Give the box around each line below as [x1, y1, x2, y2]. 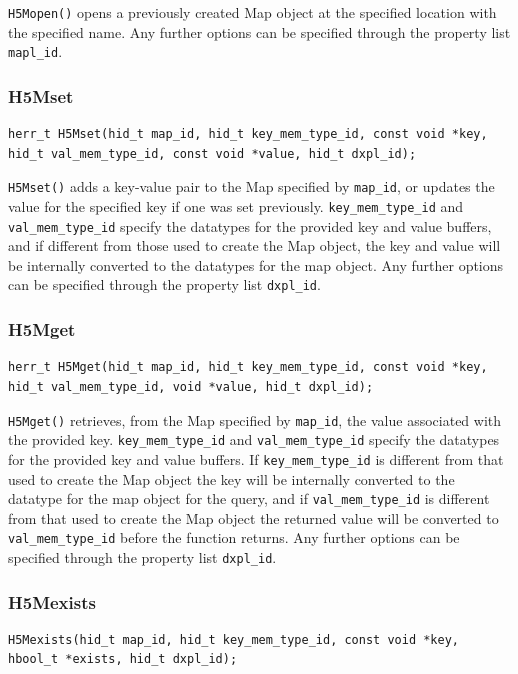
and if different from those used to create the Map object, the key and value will [8, 235, 501, 256]
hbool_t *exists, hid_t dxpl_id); [8, 652, 238, 667]
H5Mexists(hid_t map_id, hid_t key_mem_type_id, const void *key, [8, 632, 460, 647]
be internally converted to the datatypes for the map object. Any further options [8, 254, 504, 275]
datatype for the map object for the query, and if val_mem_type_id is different [8, 488, 490, 509]
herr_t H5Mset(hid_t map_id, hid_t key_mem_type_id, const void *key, [8, 127, 488, 142]
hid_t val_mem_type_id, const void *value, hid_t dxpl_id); [8, 146, 417, 161]
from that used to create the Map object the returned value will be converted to [8, 507, 499, 528]
